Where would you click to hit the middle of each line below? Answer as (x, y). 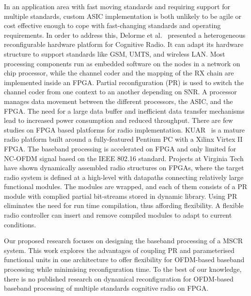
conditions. (20, 224)
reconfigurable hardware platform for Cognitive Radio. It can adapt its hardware (124, 44)
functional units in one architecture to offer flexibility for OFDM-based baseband (124, 259)
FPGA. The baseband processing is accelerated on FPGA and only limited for (120, 148)
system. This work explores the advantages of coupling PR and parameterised (119, 250)
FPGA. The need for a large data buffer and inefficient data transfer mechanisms (124, 111)
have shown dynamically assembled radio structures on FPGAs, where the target (124, 168)
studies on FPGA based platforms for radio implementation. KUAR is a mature (125, 129)
